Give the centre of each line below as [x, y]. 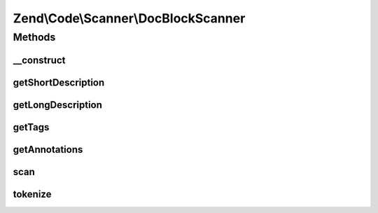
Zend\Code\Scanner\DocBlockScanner [129, 18]
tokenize [32, 194]
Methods [34, 37]
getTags [31, 127]
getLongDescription [58, 105]
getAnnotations [48, 150]
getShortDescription [59, 82]
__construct [39, 60]
